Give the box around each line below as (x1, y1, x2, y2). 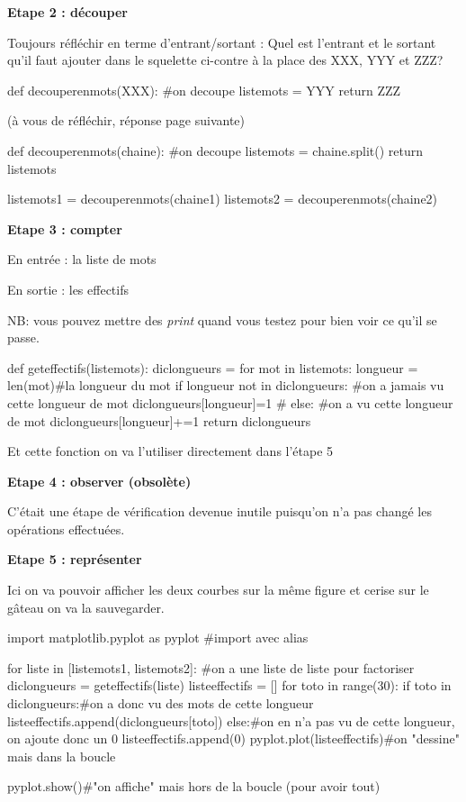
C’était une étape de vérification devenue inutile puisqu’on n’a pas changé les (7, 502, 432, 521)
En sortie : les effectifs (7, 279, 129, 298)
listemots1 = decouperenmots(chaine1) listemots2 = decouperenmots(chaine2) (7, 189, 438, 208)
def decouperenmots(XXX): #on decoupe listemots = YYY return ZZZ (7, 80, 401, 99)
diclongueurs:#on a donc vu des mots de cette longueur (7, 694, 314, 713)
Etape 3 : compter (7, 219, 122, 238)
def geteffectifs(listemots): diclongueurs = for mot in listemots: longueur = (7, 358, 418, 377)
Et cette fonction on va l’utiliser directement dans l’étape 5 (7, 442, 334, 460)
